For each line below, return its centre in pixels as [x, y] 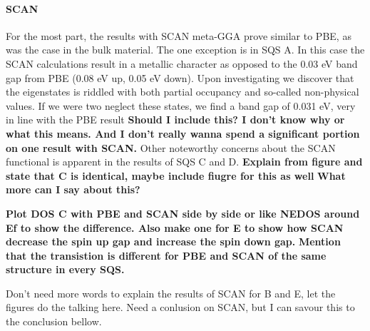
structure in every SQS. [65, 269]
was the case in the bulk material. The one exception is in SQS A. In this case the [185, 50]
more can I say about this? [73, 189]
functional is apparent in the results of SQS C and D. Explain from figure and [184, 162]
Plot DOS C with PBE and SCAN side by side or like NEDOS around [183, 213]
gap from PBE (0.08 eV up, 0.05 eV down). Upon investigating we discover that [180, 77]
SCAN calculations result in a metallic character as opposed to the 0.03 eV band [182, 63]
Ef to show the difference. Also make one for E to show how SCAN [175, 227]
